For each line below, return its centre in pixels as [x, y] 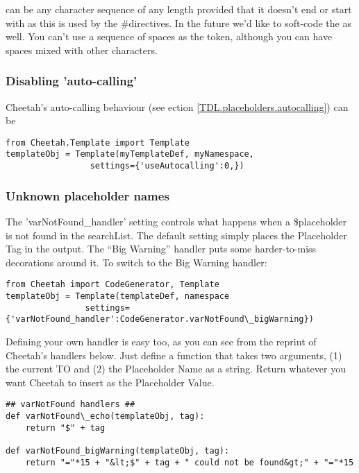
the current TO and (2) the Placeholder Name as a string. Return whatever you [176, 369]
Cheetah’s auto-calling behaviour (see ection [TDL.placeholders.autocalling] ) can [177, 106]
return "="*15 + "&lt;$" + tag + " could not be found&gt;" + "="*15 [190, 462]
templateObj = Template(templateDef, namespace [118, 296]
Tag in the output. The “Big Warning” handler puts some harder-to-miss [161, 249]
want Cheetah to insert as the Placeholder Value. [110, 382]
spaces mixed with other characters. [82, 50]
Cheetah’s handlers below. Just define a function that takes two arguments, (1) [174, 355]
